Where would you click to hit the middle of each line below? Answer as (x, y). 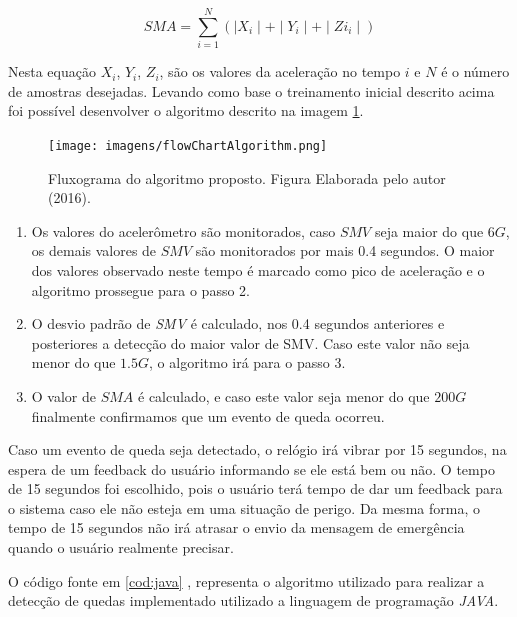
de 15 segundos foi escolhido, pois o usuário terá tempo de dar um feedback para (255, 488)
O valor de (64, 395)
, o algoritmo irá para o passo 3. (247, 362)
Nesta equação (52, 71)
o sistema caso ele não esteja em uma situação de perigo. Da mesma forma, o (244, 507)
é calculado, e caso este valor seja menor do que (284, 395)
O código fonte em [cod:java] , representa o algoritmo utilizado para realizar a (246, 580)
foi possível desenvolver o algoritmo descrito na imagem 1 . (186, 110)
